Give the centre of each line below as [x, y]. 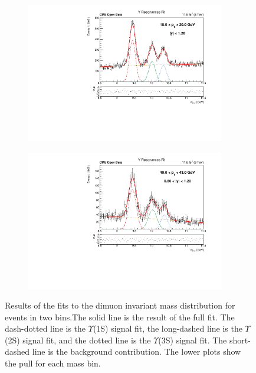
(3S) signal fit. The [193, 340]
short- [240, 340]
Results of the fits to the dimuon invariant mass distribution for [120, 305]
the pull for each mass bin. [53, 363]
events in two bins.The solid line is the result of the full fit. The [120, 317]
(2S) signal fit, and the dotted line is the [78, 340]
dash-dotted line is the [45, 328]
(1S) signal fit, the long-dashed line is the [168, 328]
